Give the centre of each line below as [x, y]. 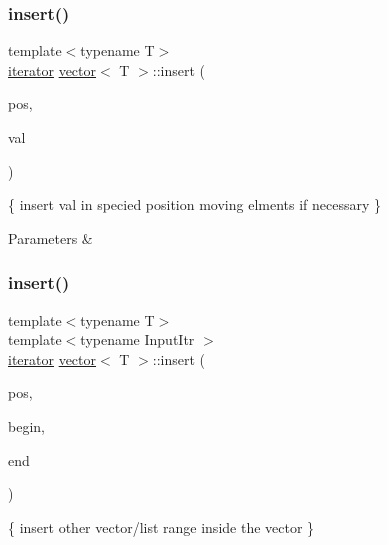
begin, [26, 425]
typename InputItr [137, 339]
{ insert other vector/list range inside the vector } [161, 526]
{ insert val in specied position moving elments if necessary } [195, 204]
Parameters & [50, 237]
